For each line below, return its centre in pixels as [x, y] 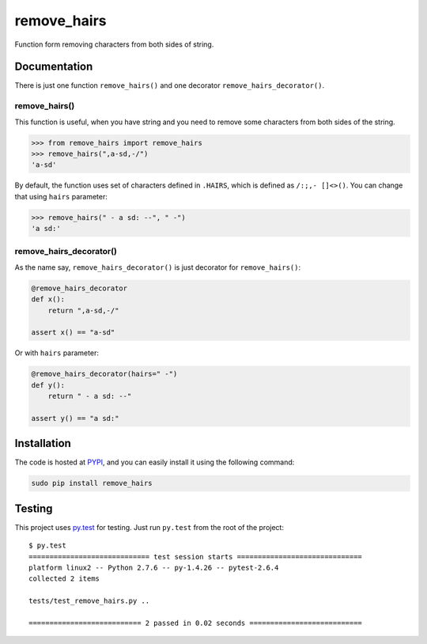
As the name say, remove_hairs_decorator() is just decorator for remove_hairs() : [157, 267]
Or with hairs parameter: [57, 353]
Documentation [54, 67]
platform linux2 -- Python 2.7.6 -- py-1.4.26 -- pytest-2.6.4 [154, 568]
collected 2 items [64, 579]
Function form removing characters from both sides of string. [114, 44]
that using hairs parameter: [61, 196]
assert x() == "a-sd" [73, 333]
